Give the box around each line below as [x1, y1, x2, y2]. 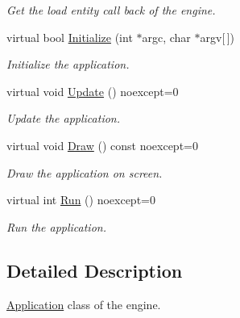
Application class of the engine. [6, 295, 161, 312]
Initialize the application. [6, 56, 130, 73]
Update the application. [6, 110, 120, 127]
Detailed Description [6, 257, 183, 282]
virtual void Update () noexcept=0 [6, 82, 179, 99]
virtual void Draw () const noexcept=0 [6, 136, 198, 153]
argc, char [142, 28, 191, 45]
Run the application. [6, 218, 106, 235]
